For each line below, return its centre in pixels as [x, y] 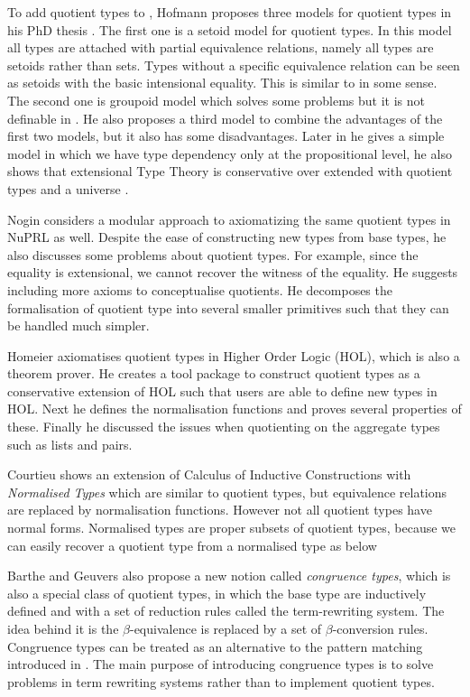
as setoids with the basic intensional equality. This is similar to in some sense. [222, 83]
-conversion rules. [380, 628]
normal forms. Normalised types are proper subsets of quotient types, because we [232, 528]
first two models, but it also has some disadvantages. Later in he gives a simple [226, 136]
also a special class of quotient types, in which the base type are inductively [217, 593]
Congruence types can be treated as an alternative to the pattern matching [215, 646]
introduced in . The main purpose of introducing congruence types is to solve [221, 664]
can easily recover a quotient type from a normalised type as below [192, 545]
